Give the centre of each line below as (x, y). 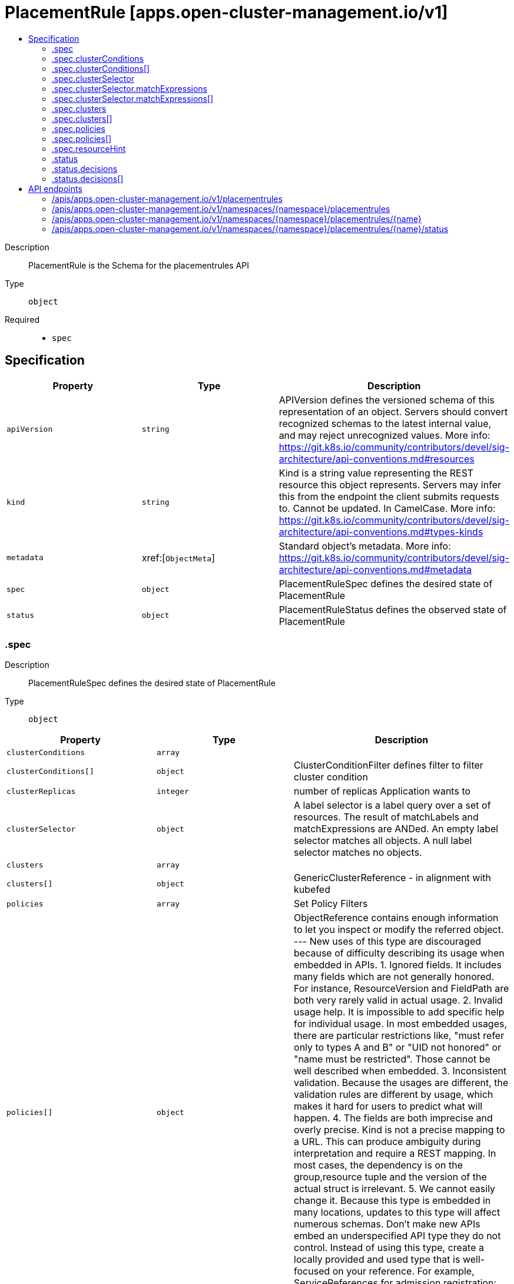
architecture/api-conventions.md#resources (377, 459)
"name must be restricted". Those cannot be (392, 1059)
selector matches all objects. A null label (383, 841)
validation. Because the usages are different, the (401, 1083)
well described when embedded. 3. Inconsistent (400, 1071)
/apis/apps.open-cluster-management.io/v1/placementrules (167, 198)
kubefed (312, 890)
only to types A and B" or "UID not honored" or (398, 1048)
